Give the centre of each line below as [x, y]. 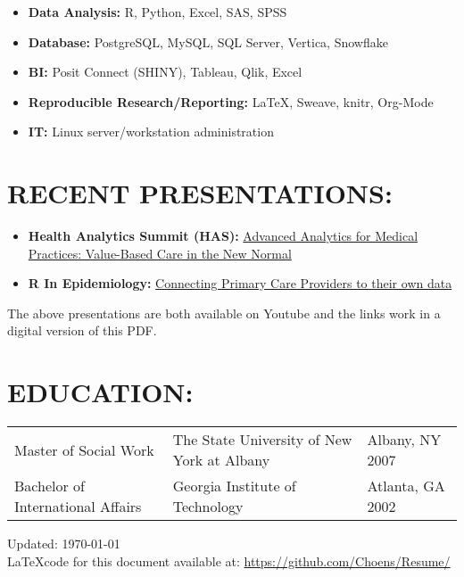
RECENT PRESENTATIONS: [200, 193]
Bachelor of [50, 486]
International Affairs [78, 507]
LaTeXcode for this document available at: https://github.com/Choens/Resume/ [229, 561]
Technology [208, 507]
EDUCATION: [100, 392]
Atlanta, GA [406, 486]
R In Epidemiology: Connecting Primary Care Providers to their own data [240, 283]
